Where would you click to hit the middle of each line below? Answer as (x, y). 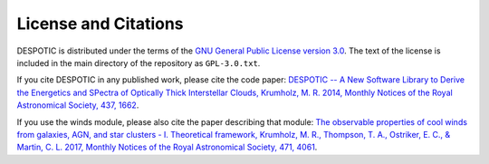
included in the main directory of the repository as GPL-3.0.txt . (139, 63)
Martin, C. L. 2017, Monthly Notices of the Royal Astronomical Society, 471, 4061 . (167, 147)
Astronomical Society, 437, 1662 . (78, 105)
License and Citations (101, 24)
